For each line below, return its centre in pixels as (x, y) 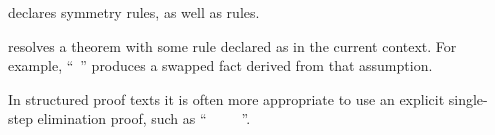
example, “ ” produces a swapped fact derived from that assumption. (220, 65)
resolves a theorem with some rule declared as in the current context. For (232, 45)
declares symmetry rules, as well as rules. (134, 12)
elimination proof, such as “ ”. (144, 118)
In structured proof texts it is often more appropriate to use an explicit (226, 98)
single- (468, 98)
